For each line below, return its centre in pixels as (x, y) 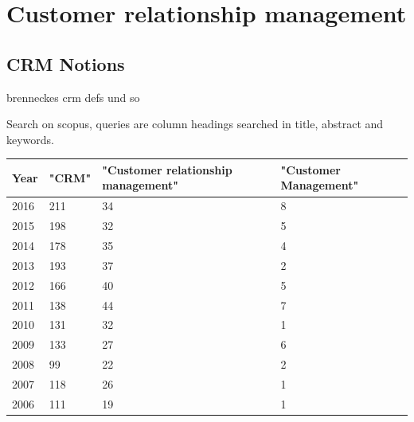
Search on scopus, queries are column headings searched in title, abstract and (195, 124)
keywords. (31, 139)
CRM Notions (66, 63)
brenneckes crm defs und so (73, 97)
